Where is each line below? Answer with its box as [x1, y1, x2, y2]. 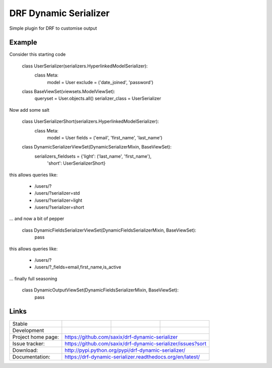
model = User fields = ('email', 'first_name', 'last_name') [47, 134, 163, 140]
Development [12, 327, 44, 334]
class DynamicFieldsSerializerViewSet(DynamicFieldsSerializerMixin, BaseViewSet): [22, 227, 196, 233]
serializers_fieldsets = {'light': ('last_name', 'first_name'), [34, 153, 152, 159]
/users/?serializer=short [34, 204, 85, 210]
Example [9, 38, 37, 47]
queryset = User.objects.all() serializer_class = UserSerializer [34, 96, 161, 102]
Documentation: [12, 353, 50, 360]
